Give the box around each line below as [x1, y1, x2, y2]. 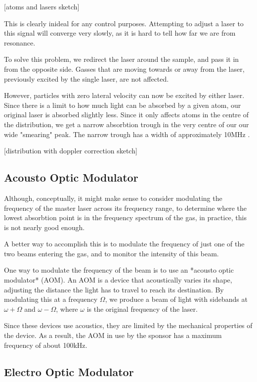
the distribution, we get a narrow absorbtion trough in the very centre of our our [4, 119, 249, 129]
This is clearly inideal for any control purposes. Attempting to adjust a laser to [4, 18, 244, 28]
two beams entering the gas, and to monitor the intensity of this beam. [4, 248, 219, 258]
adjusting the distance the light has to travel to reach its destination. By [4, 284, 224, 294]
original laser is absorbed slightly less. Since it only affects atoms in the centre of [4, 109, 249, 120]
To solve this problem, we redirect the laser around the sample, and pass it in [4, 54, 239, 64]
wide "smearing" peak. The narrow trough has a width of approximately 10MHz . [4, 129, 250, 139]
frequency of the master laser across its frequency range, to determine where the [4, 202, 247, 213]
